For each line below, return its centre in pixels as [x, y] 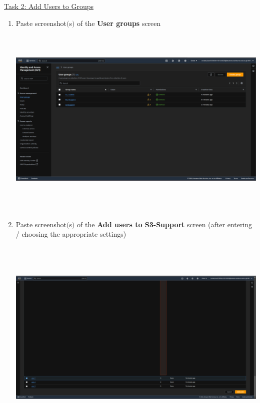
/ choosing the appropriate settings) [71, 234]
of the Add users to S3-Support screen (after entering [165, 224]
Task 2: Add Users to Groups [49, 6]
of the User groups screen [119, 23]
